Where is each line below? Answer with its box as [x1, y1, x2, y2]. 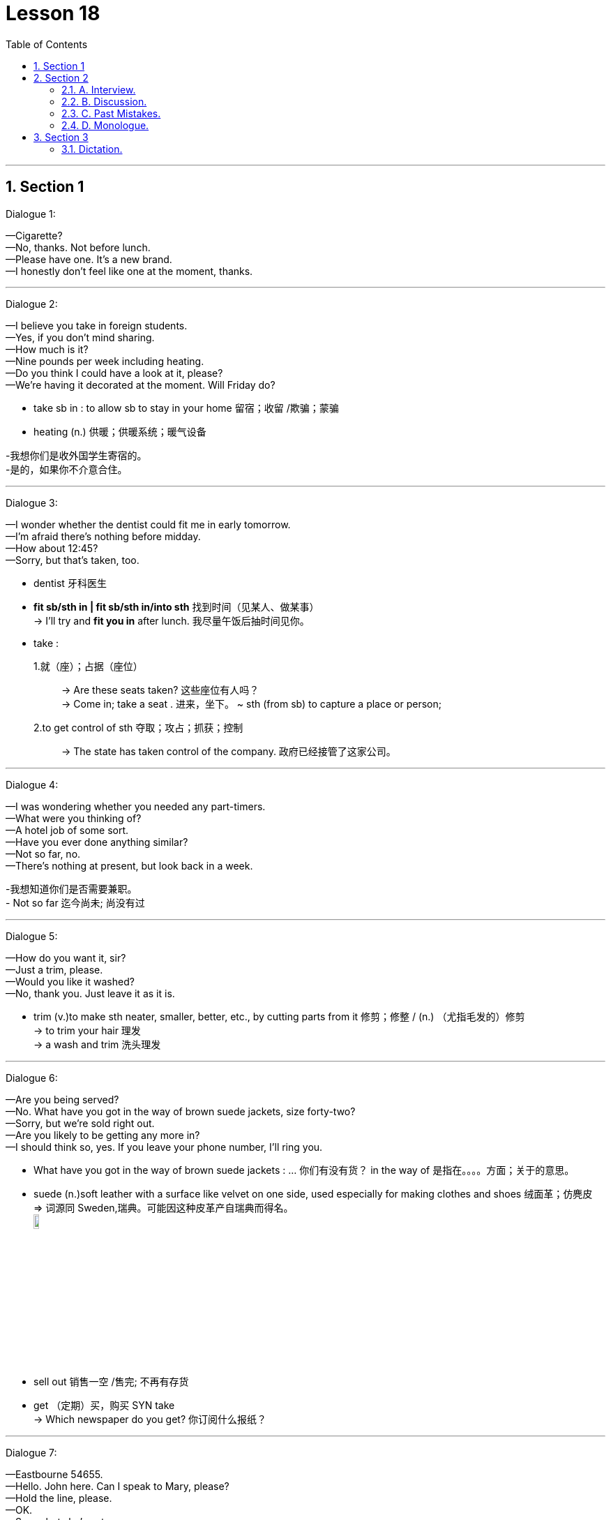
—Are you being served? [6, 1093, 119, 1105]
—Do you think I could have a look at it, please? [6, 366, 223, 379]
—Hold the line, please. [6, 1491, 112, 1504]
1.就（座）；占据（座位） [33, 660, 143, 672]
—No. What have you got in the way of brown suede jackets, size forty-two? [6, 1105, 356, 1117]
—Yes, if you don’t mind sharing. [6, 331, 155, 343]
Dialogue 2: [6, 297, 58, 310]
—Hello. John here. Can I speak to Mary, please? [6, 1480, 229, 1492]
